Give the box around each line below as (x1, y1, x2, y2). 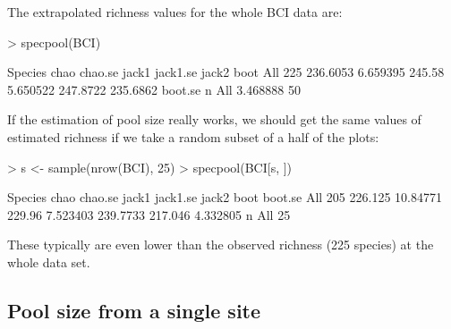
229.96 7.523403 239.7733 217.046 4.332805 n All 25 (7, 205, 291, 224)
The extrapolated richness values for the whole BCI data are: (7, 3, 343, 21)
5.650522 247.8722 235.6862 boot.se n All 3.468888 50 (7, 80, 301, 98)
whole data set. (7, 252, 90, 271)
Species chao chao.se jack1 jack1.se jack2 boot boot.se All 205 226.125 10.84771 (7, 188, 442, 207)
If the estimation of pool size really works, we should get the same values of (7, 110, 421, 129)
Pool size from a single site (7, 296, 261, 324)
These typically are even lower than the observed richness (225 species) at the (7, 235, 434, 254)
